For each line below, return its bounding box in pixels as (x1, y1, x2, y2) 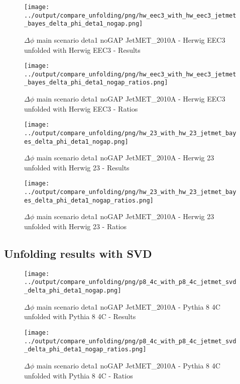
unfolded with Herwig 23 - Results (24, 162, 130, 172)
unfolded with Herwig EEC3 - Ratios (24, 103, 138, 114)
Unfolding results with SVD (4, 246, 152, 261)
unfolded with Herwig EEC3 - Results (24, 44, 141, 55)
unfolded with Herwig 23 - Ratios (24, 221, 127, 232)
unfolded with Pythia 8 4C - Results (24, 311, 136, 322)
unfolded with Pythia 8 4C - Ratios (24, 370, 133, 380)
